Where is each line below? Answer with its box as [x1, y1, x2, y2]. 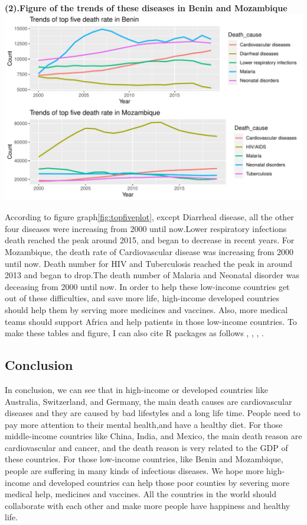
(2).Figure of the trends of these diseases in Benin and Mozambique [5, 2, 288, 14]
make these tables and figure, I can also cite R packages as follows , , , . [5, 327, 264, 339]
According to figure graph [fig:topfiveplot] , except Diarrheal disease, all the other [5, 211, 294, 223]
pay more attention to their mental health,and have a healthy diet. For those [5, 418, 283, 430]
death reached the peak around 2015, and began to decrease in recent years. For [5, 234, 295, 246]
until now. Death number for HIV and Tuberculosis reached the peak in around [5, 257, 293, 269]
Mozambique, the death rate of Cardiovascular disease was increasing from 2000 [5, 245, 293, 257]
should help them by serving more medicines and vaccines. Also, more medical [5, 303, 288, 315]
